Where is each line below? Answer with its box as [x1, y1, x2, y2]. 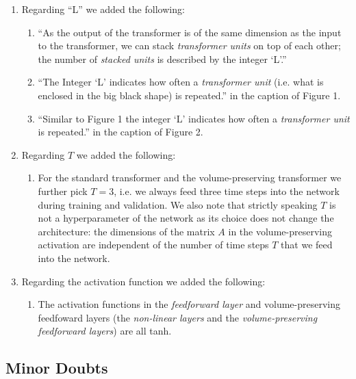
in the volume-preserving [228, 224, 332, 238]
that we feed [281, 237, 333, 252]
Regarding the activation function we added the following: [21, 274, 266, 288]
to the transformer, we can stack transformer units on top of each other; [38, 38, 341, 53]
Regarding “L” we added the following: [21, 2, 185, 16]
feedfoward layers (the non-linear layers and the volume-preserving [38, 310, 318, 324]
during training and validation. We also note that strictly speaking [38, 197, 318, 211]
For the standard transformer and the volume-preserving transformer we [38, 170, 342, 185]
